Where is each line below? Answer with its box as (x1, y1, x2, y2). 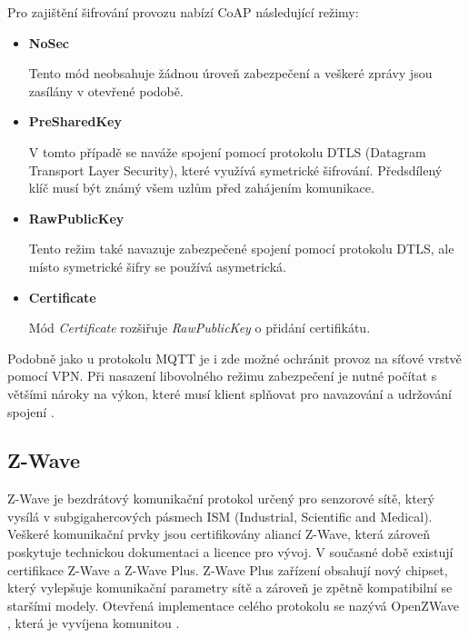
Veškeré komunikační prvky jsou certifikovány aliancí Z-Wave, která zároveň (7, 524, 431, 543)
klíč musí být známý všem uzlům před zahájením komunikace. (28, 178, 374, 197)
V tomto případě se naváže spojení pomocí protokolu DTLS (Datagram (28, 142, 426, 161)
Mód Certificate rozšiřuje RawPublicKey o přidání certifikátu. (28, 318, 371, 337)
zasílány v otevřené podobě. (28, 81, 184, 100)
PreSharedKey (28, 112, 122, 131)
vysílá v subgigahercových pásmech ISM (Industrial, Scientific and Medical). (7, 506, 433, 525)
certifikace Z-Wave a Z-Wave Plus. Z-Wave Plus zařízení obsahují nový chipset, (7, 560, 448, 579)
